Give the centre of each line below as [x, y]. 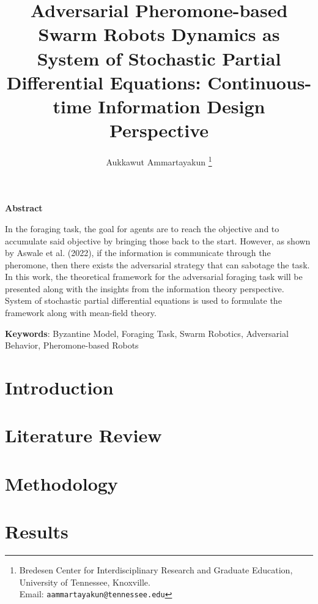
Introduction [59, 387]
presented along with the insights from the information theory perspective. [145, 288]
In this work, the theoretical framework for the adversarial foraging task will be [154, 277]
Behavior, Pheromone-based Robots [72, 345]
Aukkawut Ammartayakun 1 [159, 161]
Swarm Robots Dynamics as [159, 34]
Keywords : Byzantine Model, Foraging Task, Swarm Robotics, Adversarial [147, 333]
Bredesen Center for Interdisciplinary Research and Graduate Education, [156, 570]
